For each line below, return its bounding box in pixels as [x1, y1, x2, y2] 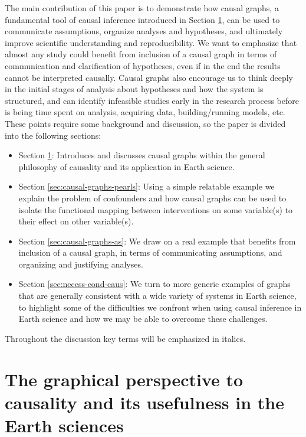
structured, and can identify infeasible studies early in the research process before [5, 94, 299, 106]
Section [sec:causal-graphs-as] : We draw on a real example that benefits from [18, 234, 296, 247]
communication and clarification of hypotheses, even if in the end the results [5, 59, 281, 71]
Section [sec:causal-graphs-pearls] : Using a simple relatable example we [18, 180, 275, 193]
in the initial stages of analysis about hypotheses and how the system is [5, 83, 264, 95]
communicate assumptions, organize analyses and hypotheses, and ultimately [5, 25, 283, 37]
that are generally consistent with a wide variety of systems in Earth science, [18, 289, 297, 302]
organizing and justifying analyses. [18, 257, 143, 270]
